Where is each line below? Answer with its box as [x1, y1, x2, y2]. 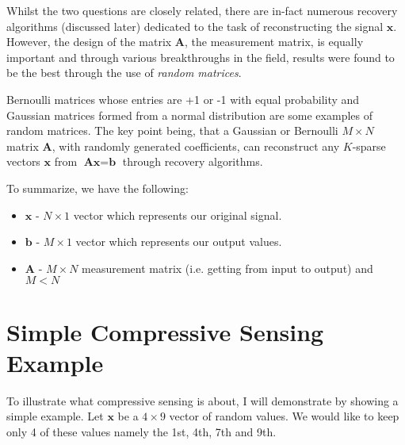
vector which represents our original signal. [73, 206, 282, 223]
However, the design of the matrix [6, 33, 172, 50]
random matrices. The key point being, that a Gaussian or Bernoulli [6, 122, 338, 139]
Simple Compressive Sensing [6, 315, 324, 347]
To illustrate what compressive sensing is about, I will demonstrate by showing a [6, 392, 399, 409]
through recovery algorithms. [122, 153, 263, 170]
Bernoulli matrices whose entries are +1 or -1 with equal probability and [6, 90, 360, 107]
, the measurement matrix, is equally [185, 33, 364, 50]
